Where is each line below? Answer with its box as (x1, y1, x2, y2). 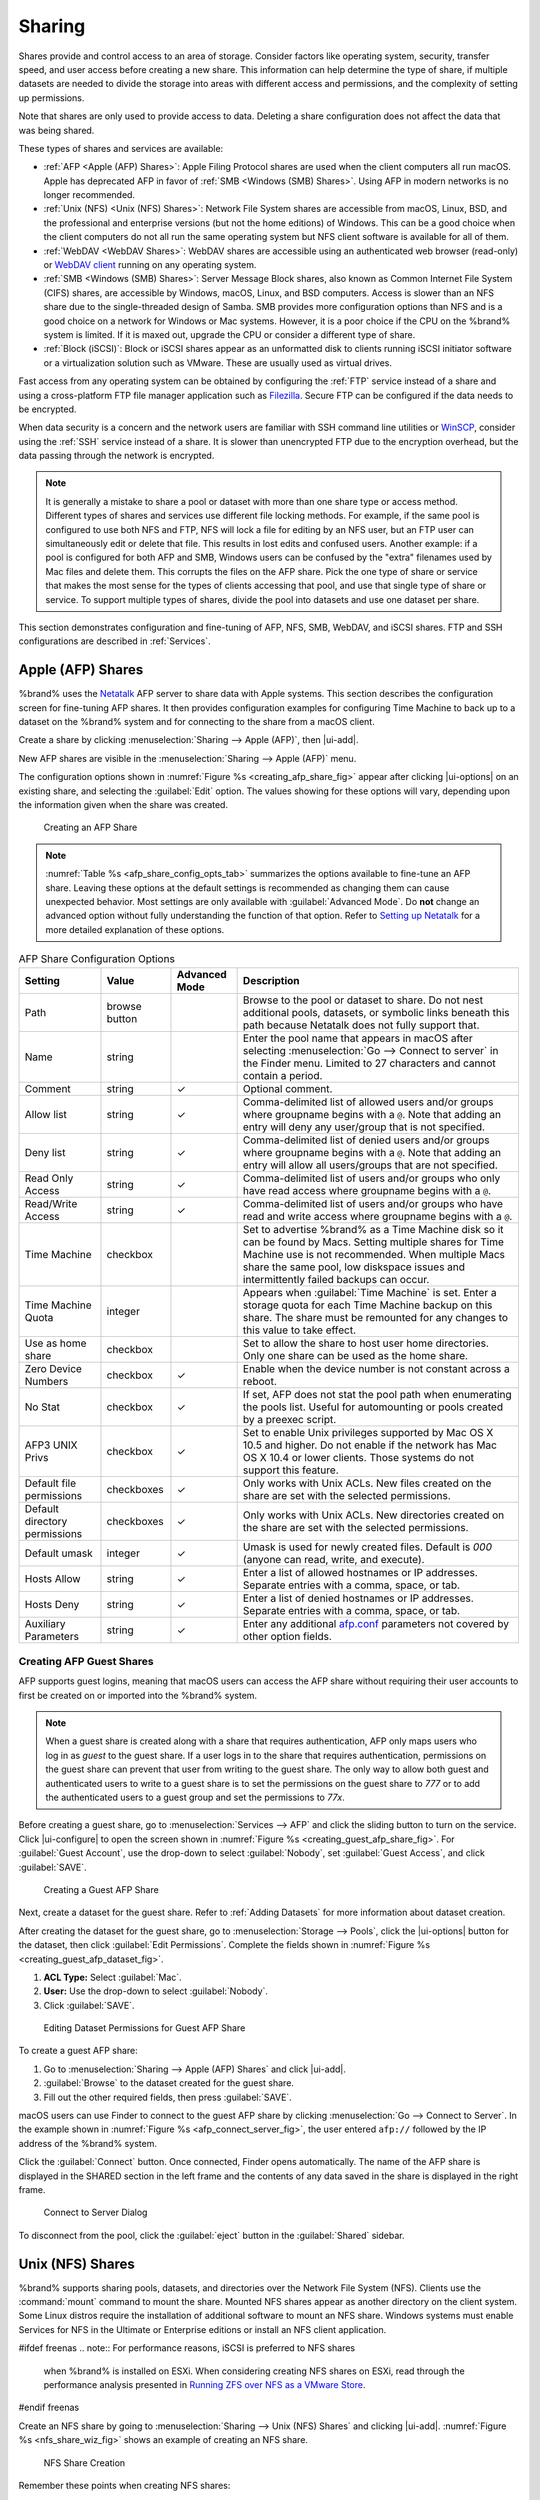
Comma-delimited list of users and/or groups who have (242, 1196, 504, 1210)
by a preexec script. (242, 1412, 337, 1426)
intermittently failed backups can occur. (242, 1272, 430, 1286)
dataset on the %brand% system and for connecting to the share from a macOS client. (18, 716, 375, 728)
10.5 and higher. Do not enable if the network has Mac (242, 1438, 497, 1452)
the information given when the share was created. (18, 799, 229, 811)
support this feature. (242, 1463, 339, 1477)
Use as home (24, 1336, 87, 1350)
